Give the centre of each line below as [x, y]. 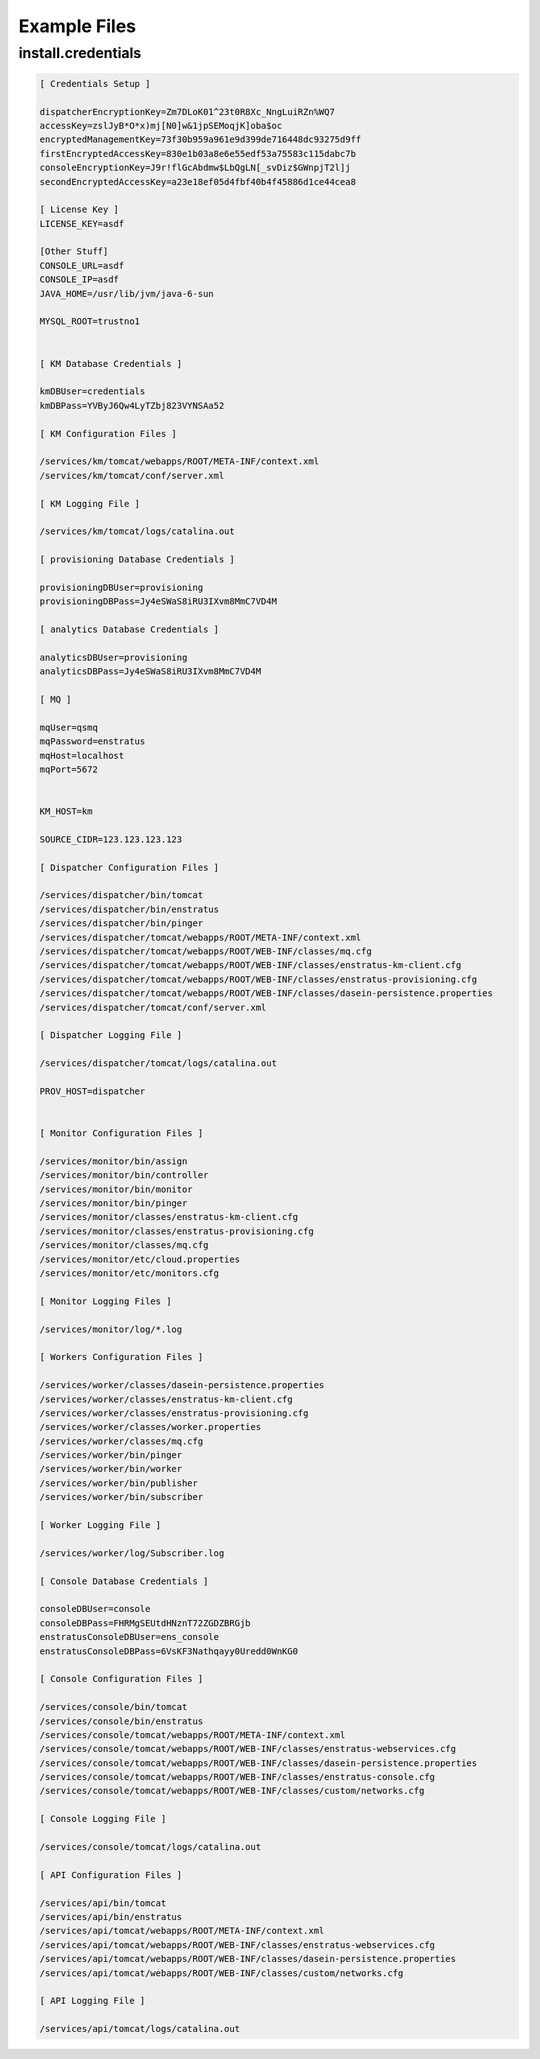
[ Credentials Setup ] [95, 83]
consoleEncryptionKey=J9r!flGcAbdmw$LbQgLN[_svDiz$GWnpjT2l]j [195, 168]
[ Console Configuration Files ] [121, 1679]
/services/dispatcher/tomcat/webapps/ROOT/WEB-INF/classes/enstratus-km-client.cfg [250, 965]
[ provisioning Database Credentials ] [137, 559]
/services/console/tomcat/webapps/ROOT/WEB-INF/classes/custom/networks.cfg [232, 1791]
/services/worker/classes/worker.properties [150, 1427]
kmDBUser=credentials [92, 391]
